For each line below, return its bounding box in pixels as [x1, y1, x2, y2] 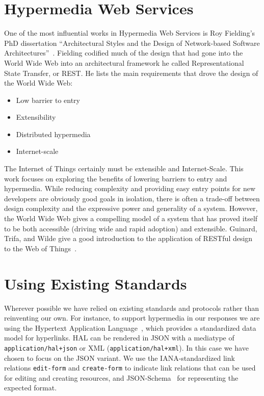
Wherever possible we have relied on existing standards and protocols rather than [4, 302, 259, 313]
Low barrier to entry [16, 94, 80, 105]
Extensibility [16, 112, 56, 122]
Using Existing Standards [4, 273, 187, 294]
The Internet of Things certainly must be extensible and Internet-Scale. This [4, 163, 244, 174]
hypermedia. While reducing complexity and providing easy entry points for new [4, 183, 256, 194]
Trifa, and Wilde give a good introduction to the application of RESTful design [4, 233, 253, 244]
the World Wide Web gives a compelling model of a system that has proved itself [4, 213, 258, 224]
